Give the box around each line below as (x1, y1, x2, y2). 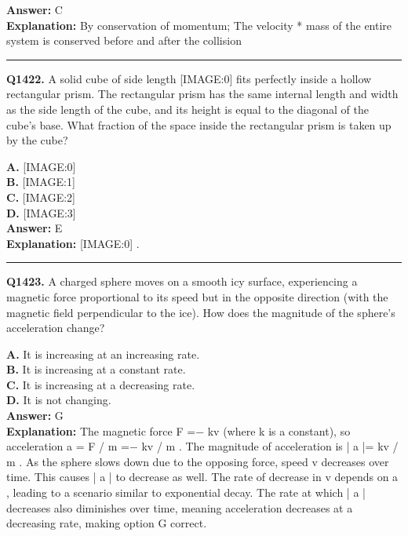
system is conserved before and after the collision (6, 32, 242, 49)
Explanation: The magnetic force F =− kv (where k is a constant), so (6, 422, 351, 439)
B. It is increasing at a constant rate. (6, 361, 186, 377)
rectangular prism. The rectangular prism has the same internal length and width (6, 86, 399, 102)
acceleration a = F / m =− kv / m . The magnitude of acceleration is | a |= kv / (6, 438, 399, 454)
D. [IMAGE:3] (6, 204, 76, 221)
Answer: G (6, 407, 64, 424)
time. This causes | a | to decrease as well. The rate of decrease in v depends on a (6, 469, 399, 485)
